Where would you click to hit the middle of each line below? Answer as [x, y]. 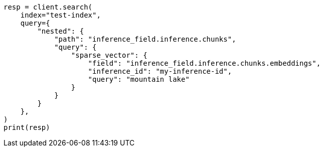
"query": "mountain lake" [139, 79]
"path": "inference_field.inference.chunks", [145, 39]
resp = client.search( [48, 7]
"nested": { [61, 31]
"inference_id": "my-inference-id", [160, 71]
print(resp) [27, 127]
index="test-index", [60, 15]
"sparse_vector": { [109, 55]
